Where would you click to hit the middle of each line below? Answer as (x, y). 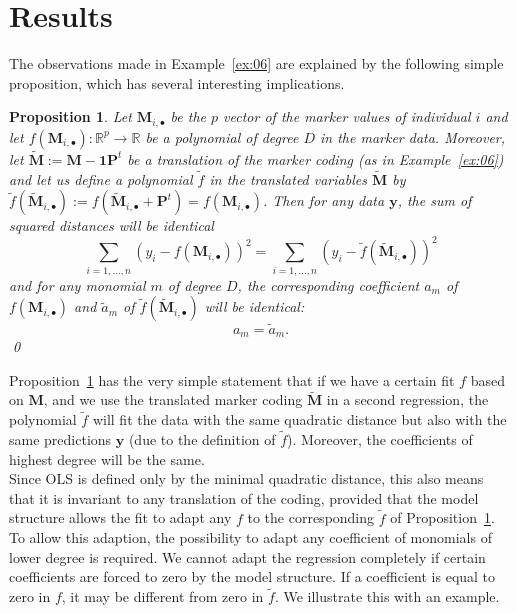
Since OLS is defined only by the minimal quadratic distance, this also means (246, 478)
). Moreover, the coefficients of (380, 439)
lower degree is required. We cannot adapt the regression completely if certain (247, 556)
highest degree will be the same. (107, 458)
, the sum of (434, 200)
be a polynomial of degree (222, 136)
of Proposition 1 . (442, 517)
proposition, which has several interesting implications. (177, 82)
